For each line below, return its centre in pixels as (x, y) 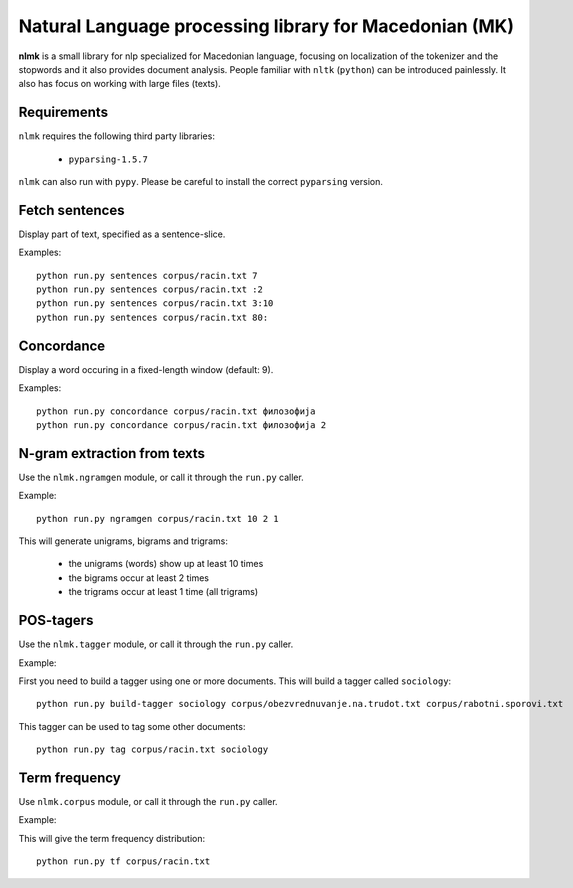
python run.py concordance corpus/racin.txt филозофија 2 (181, 424)
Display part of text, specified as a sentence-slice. (122, 234)
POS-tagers (56, 620)
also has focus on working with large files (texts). (120, 84)
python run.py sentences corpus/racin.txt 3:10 (155, 303)
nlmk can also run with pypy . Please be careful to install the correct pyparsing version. (201, 182)
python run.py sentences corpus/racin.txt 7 (147, 275)
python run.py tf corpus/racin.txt (123, 861)
